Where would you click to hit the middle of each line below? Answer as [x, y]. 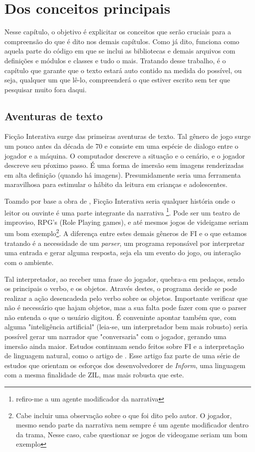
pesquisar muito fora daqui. [46, 89]
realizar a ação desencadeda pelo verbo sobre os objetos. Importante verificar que [126, 298]
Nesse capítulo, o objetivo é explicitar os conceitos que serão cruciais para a [118, 32]
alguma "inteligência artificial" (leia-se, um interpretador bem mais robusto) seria [126, 327]
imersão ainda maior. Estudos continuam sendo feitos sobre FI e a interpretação [124, 346]
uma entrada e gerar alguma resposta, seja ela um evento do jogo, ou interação [123, 253]
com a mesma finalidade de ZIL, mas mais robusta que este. [94, 375]
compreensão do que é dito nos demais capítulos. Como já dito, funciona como [122, 41]
